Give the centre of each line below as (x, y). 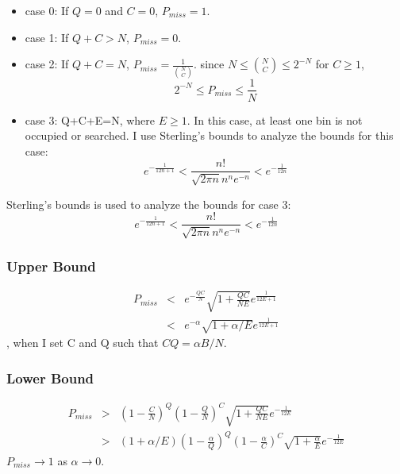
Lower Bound (50, 378)
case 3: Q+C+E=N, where (90, 119)
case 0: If (47, 10)
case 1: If (47, 37)
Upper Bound (51, 266)
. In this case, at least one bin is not (275, 119)
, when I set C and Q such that (83, 343)
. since (209, 64)
